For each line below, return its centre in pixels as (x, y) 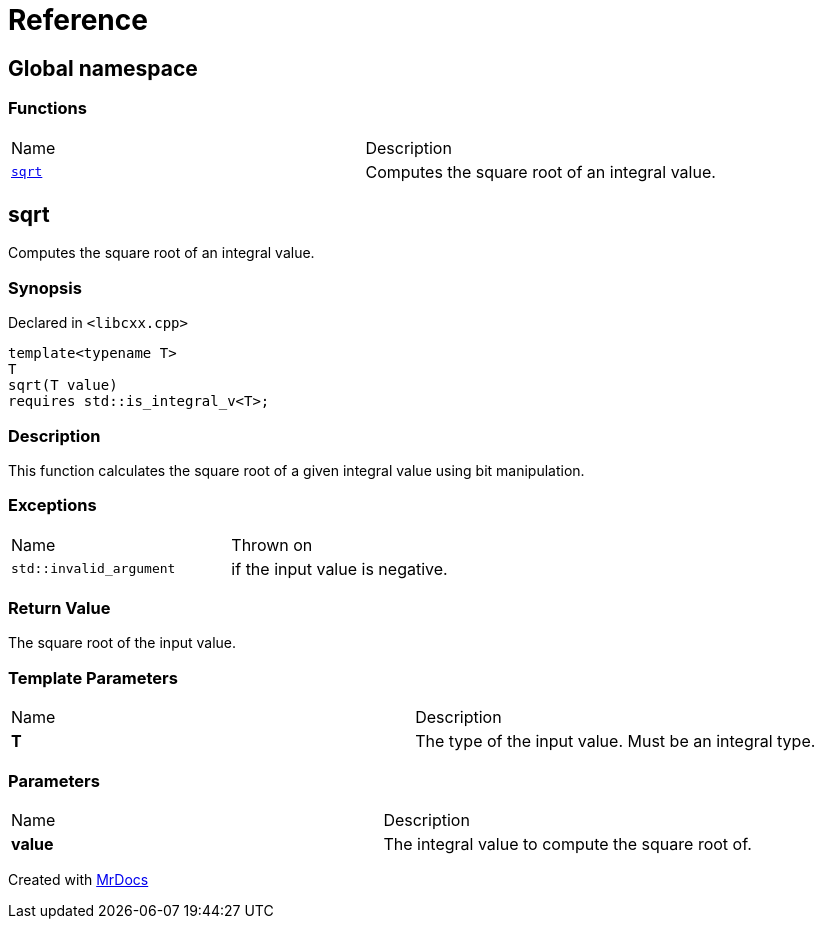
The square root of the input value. (122, 643)
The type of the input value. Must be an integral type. (615, 741)
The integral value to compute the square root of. (567, 843)
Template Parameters (93, 677)
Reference (78, 20)
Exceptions (52, 505)
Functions (47, 108)
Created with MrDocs (78, 879)
